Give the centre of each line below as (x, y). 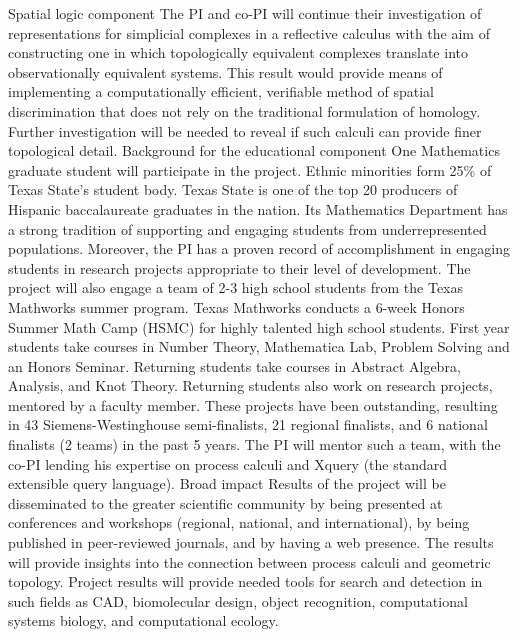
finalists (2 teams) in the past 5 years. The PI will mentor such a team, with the (254, 444)
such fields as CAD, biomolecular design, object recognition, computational (238, 600)
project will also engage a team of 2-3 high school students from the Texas (236, 287)
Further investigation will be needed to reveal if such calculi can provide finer (245, 130)
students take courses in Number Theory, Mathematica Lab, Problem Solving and (259, 346)
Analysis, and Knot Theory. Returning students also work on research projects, (250, 385)
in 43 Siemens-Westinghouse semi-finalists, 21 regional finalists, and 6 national (248, 424)
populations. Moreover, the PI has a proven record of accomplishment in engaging (259, 248)
